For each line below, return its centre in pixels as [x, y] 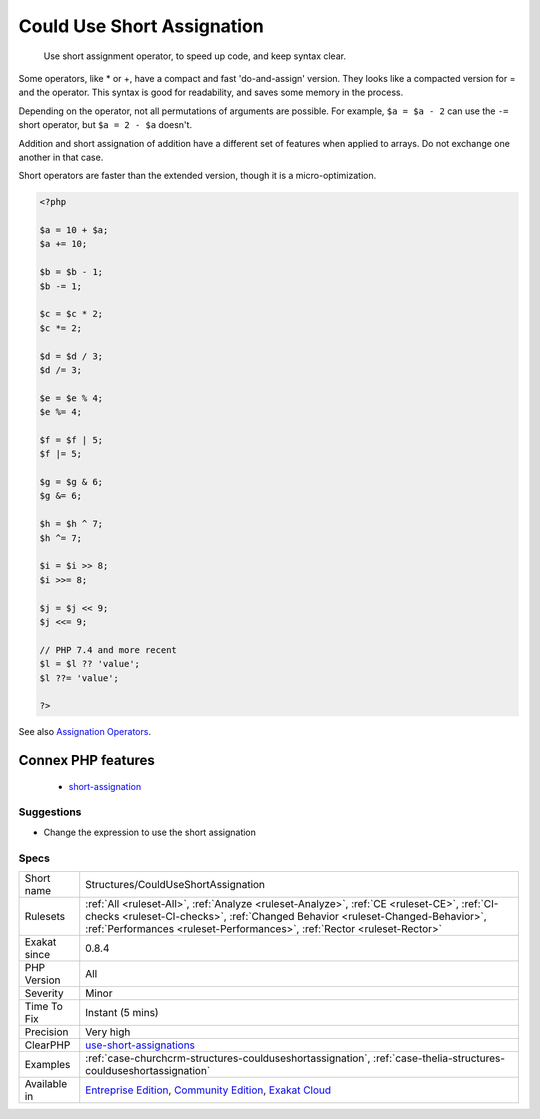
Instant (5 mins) [122, 1012]
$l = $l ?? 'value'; [89, 664]
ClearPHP [47, 1045]
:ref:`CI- [480, 903]
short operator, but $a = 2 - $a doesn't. [105, 125]
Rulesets [44, 916]
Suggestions [50, 812]
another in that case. [61, 157]
